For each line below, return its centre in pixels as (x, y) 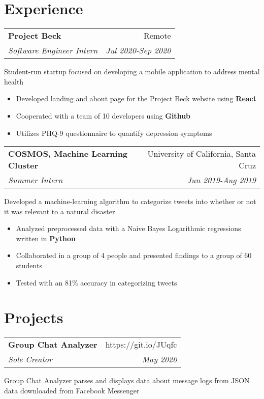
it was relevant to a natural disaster (60, 211)
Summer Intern (36, 180)
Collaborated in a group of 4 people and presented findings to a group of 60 (134, 255)
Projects (34, 317)
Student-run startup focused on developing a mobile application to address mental (132, 72)
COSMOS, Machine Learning (68, 154)
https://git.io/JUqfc (141, 345)
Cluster (23, 165)
